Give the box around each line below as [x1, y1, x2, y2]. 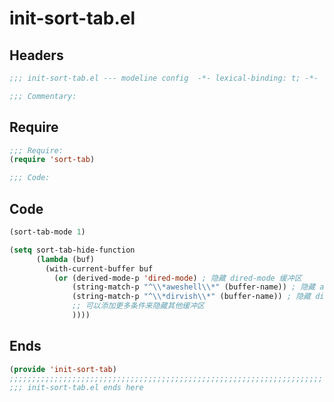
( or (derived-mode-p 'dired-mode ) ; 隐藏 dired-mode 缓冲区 [53, 273, 302, 283]
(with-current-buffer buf [45, 263, 154, 274]
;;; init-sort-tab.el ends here [9, 383, 144, 393]
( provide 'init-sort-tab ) [9, 364, 117, 374]
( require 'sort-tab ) [9, 155, 96, 165]
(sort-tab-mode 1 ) [9, 227, 86, 237]
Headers [9, 47, 64, 64]
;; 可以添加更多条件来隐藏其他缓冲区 [72, 301, 205, 311]
